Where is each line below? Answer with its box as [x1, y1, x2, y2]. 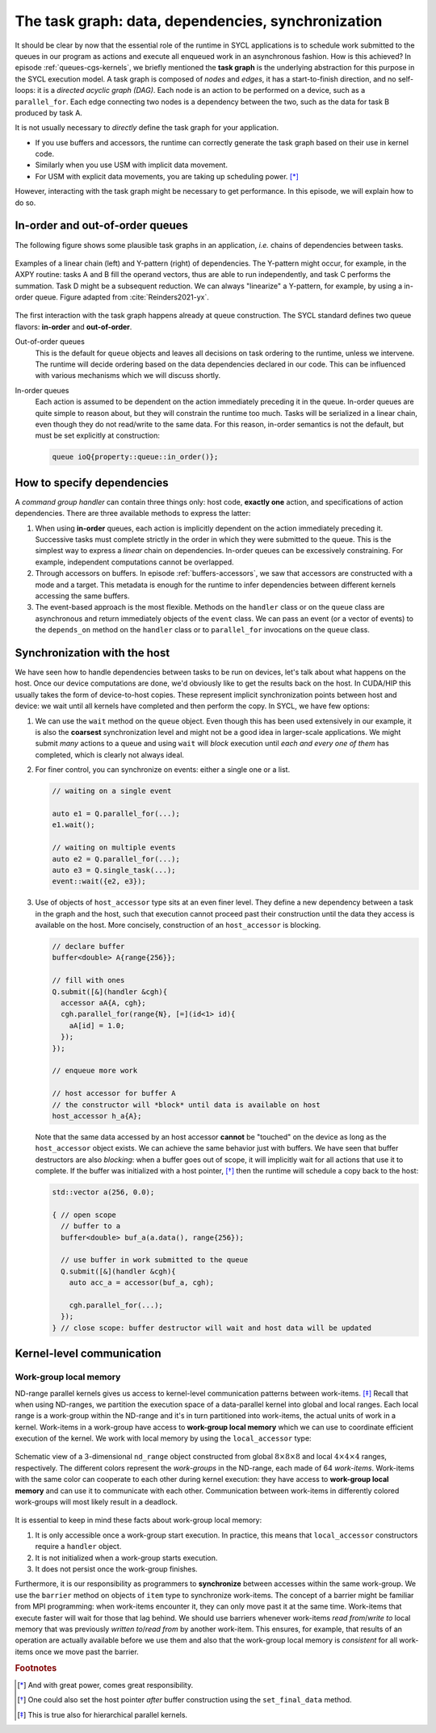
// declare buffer [52, 942, 125, 951]
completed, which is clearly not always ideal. [35, 749, 185, 759]
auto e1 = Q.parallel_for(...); [52, 808, 181, 818]
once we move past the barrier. [35, 1647, 139, 1656]
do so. [15, 198, 36, 208]
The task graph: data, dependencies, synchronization [15, 12, 383, 30]
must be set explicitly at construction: [35, 430, 161, 440]
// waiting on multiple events [52, 843, 177, 852]
